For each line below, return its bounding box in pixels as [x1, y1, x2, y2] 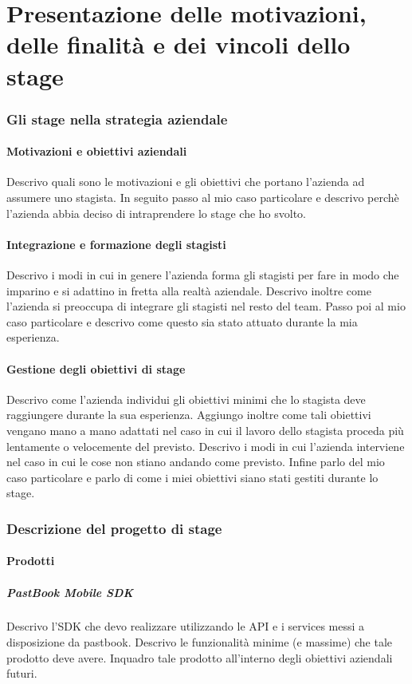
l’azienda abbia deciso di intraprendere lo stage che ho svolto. [6, 204, 307, 221]
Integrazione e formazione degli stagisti [6, 235, 226, 252]
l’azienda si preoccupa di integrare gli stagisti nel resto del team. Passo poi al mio [6, 298, 406, 314]
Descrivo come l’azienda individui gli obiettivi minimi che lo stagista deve [6, 390, 366, 407]
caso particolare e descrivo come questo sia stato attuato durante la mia [6, 313, 358, 330]
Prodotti [6, 552, 55, 569]
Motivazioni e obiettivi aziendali [6, 143, 187, 160]
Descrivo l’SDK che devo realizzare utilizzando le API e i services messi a [6, 618, 365, 635]
